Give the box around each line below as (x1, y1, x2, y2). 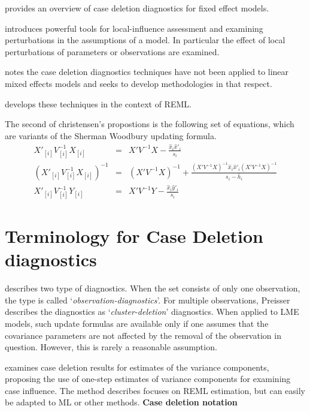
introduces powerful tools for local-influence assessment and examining (5, 22, 263, 34)
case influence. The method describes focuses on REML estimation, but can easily (5, 384, 306, 396)
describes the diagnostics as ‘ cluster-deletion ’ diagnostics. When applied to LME (5, 305, 299, 318)
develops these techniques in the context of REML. (5, 97, 192, 110)
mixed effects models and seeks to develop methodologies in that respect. (5, 77, 272, 89)
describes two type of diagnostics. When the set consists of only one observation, (5, 282, 300, 294)
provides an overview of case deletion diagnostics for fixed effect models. (5, 2, 269, 14)
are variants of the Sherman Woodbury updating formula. (5, 129, 217, 142)
